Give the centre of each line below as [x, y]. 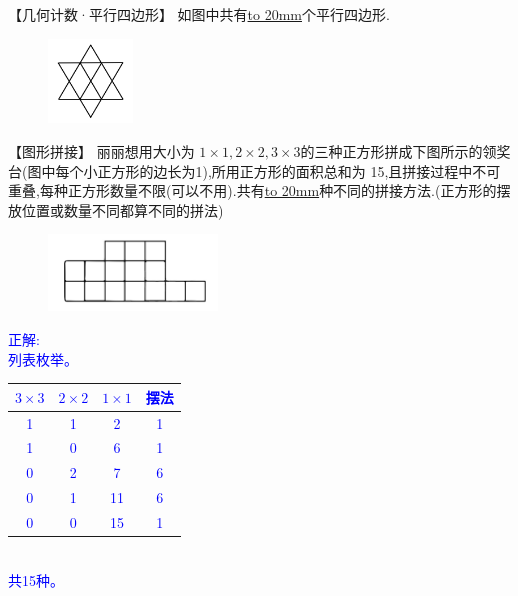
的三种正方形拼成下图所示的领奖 [405, 150]
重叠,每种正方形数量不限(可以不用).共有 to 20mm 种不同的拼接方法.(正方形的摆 [259, 190]
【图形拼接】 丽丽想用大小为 [101, 150]
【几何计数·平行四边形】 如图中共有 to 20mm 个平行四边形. [199, 14]
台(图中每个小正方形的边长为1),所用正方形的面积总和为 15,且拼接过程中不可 [254, 170]
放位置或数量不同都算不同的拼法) [116, 209]
